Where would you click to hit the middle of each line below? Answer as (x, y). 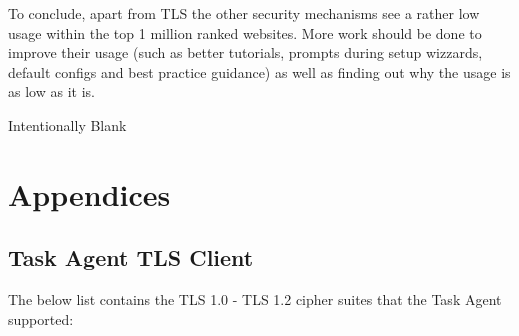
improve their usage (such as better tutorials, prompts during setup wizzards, (245, 52)
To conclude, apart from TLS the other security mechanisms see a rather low (244, 13)
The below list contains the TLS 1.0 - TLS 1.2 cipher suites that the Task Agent (255, 299)
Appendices (89, 193)
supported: (41, 318)
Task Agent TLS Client (131, 257)
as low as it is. (51, 91)
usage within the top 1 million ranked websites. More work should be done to (245, 32)
